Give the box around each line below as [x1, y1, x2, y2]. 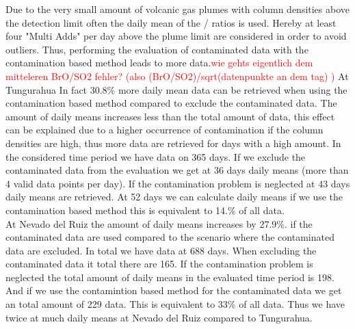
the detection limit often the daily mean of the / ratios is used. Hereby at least [5, 15, 337, 29]
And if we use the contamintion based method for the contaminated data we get [5, 283, 342, 298]
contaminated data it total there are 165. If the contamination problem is [5, 256, 313, 271]
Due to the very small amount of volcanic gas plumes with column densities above [5, 2, 350, 16]
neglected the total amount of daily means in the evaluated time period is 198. [5, 269, 334, 284]
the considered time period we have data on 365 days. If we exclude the [5, 149, 306, 163]
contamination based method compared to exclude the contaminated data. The [5, 96, 337, 110]
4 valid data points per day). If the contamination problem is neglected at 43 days [5, 176, 350, 190]
